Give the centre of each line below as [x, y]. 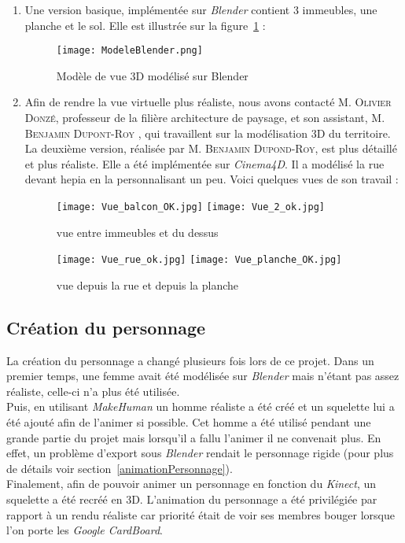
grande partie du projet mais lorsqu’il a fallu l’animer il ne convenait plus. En [194, 437]
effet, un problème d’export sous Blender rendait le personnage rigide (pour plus [200, 453]
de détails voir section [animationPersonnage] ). [120, 468]
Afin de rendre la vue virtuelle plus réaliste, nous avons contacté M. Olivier [208, 102]
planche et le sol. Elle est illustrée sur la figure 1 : [145, 25]
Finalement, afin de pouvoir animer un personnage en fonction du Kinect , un [191, 484]
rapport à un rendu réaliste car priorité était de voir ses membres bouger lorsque [201, 514]
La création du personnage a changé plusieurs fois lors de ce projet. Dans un [190, 360]
